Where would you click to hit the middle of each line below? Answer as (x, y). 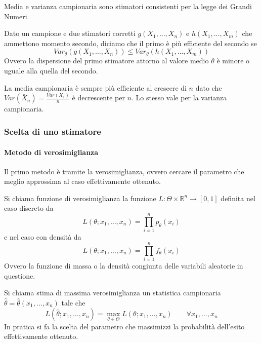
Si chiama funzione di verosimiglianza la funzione (80, 198)
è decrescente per (98, 98)
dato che (209, 87)
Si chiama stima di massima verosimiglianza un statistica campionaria (113, 293)
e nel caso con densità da (43, 237)
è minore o (233, 61)
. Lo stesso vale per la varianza (179, 98)
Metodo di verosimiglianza (51, 152)
